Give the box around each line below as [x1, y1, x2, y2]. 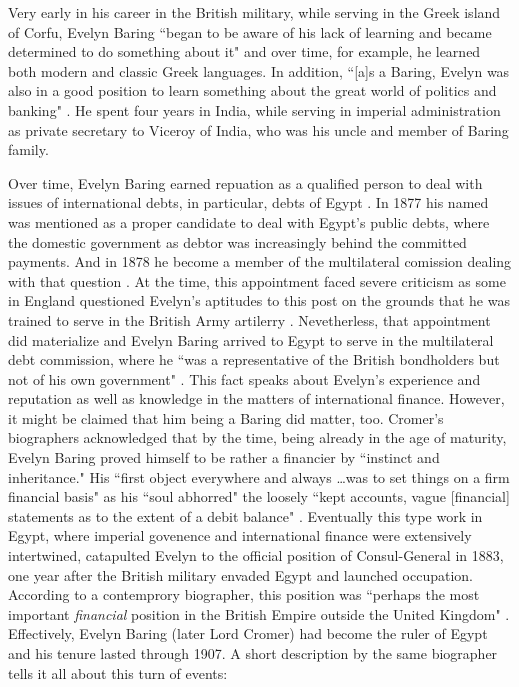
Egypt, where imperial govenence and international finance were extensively [8, 525, 472, 546]
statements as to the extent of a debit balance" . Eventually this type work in [8, 505, 483, 526]
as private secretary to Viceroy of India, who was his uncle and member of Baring [8, 119, 509, 140]
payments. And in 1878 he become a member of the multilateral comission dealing [8, 251, 512, 272]
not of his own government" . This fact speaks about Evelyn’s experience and [8, 368, 481, 389]
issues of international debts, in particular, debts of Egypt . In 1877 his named [8, 192, 489, 213]
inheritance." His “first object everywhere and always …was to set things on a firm [8, 466, 510, 487]
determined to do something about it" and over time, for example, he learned [8, 41, 481, 62]
